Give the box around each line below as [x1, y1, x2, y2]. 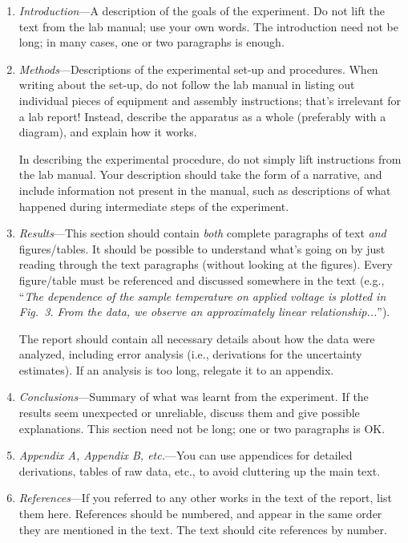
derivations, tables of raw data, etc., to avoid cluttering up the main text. [18, 462, 381, 479]
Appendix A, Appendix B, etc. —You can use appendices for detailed [18, 447, 353, 464]
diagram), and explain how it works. [18, 124, 197, 140]
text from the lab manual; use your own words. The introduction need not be [18, 18, 399, 34]
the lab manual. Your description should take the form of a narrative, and [18, 166, 382, 183]
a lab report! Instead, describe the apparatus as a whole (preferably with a [18, 107, 386, 124]
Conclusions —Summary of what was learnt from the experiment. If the [18, 388, 369, 405]
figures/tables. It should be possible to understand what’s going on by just [18, 240, 386, 257]
